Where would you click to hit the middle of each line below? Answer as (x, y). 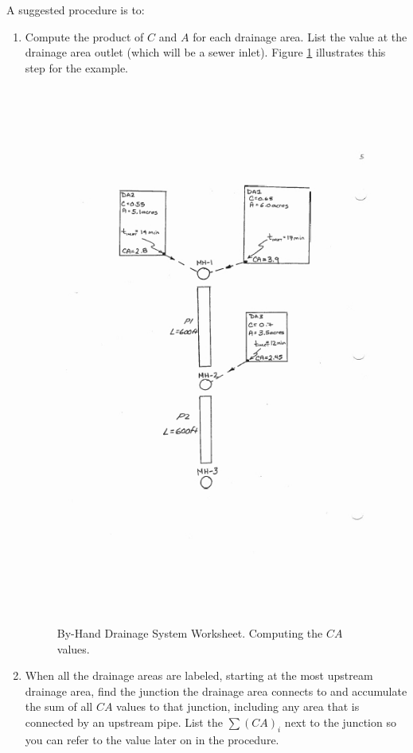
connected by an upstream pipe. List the (124, 722)
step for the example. (77, 67)
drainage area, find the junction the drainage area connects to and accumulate (216, 691)
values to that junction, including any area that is (238, 706)
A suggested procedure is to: (76, 10)
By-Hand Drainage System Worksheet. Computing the (190, 632)
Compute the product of (84, 36)
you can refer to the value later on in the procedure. (152, 739)
